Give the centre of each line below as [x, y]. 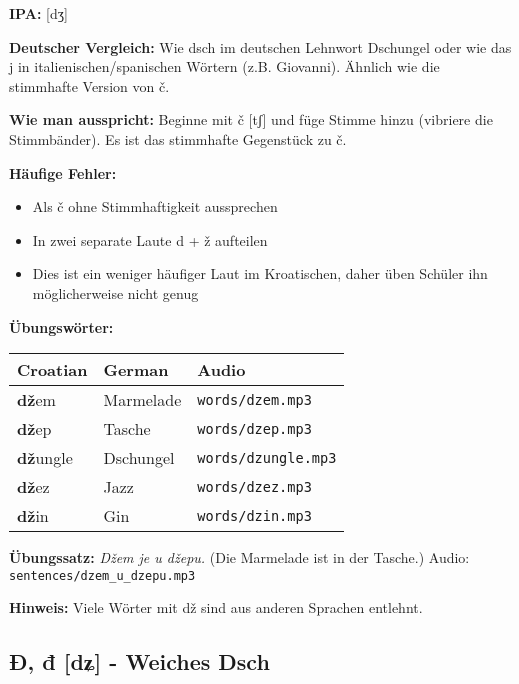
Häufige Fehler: [63, 172]
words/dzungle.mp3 [267, 457]
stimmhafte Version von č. [89, 85]
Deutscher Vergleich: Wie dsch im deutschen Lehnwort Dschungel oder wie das [260, 46]
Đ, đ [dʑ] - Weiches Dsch [139, 661]
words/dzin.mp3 [254, 515]
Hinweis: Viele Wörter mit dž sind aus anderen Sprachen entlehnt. [216, 607]
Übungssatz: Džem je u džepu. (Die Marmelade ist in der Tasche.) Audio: [239, 557]
